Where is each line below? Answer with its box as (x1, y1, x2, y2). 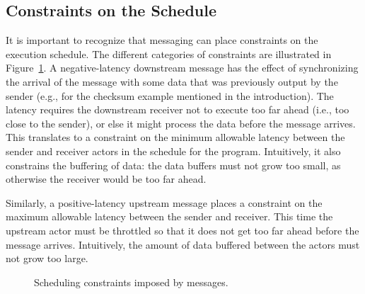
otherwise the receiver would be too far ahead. (6, 171, 207, 186)
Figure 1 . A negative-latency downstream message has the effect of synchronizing (6, 60, 359, 75)
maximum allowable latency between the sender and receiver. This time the (6, 209, 333, 224)
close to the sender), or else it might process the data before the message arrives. (6, 115, 356, 130)
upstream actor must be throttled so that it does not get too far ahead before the (6, 222, 359, 237)
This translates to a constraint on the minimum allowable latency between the (6, 130, 345, 145)
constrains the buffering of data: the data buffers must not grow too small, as (6, 157, 341, 172)
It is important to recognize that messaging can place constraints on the (6, 33, 318, 47)
